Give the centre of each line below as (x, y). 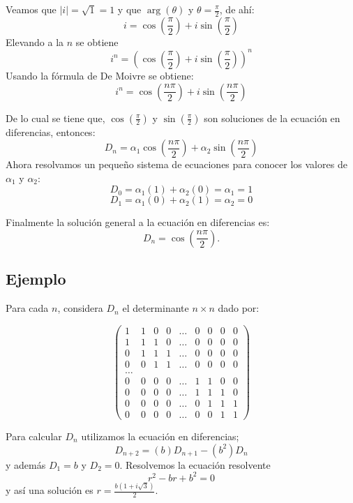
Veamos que (31, 9)
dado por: (239, 308)
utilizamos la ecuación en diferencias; (160, 436)
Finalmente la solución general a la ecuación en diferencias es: (138, 222)
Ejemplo (36, 279)
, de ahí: (237, 9)
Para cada (27, 308)
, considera (80, 308)
